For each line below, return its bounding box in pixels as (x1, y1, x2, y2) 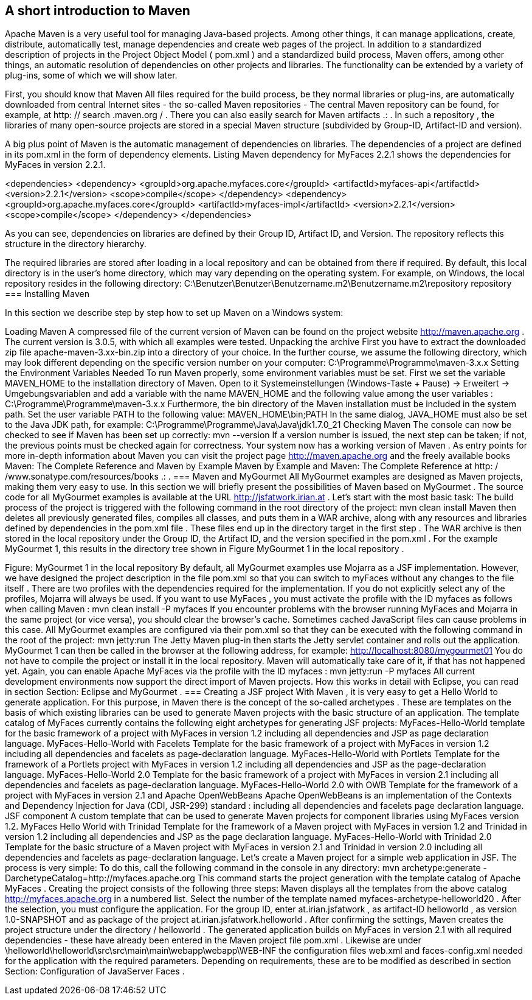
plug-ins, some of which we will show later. (5, 70, 178, 81)
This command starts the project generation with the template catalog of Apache (197, 873, 521, 884)
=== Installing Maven (5, 288, 89, 299)
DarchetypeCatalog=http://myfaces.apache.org (5, 873, 195, 884)
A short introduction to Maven (5, 3, 190, 18)
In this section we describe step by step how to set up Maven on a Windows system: (5, 307, 344, 318)
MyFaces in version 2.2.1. (5, 159, 106, 170)
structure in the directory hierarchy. (5, 239, 147, 250)
